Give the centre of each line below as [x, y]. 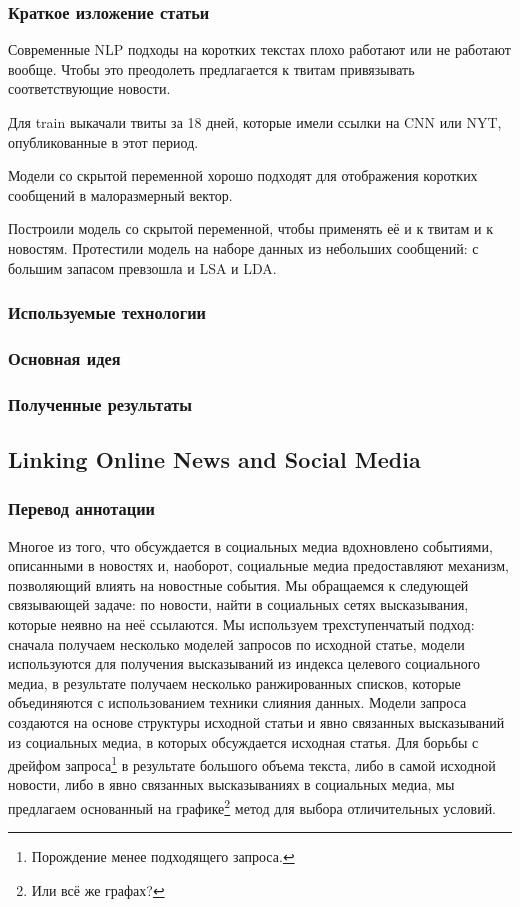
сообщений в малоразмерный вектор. [120, 194]
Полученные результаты [100, 403]
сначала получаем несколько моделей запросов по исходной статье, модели [236, 643]
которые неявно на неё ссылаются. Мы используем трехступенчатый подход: [241, 624]
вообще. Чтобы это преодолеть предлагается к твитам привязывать [211, 68]
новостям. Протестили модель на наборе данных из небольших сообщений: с [243, 247]
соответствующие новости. [89, 88]
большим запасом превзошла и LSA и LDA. [142, 267]
